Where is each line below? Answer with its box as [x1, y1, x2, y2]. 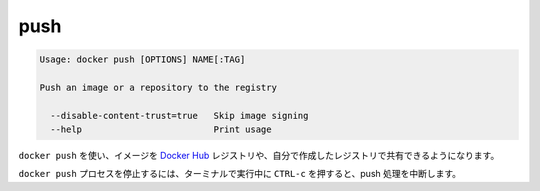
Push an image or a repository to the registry [39, 81, 277, 93]
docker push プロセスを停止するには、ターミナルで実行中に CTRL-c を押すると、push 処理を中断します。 [18, 168, 462, 180]
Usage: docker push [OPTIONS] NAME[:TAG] [39, 54, 246, 65]
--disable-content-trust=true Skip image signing [50, 110, 309, 121]
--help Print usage [50, 124, 272, 135]
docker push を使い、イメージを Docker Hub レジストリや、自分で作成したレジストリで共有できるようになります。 [18, 150, 500, 162]
